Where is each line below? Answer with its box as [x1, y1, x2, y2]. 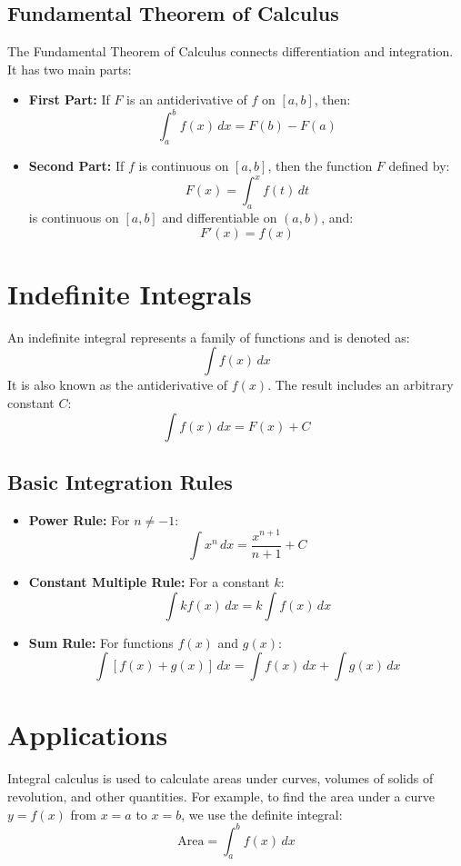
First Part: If [28, 90, 110, 109]
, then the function [267, 156, 373, 175]
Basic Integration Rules [7, 468, 233, 496]
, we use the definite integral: [181, 804, 343, 823]
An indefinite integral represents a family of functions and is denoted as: [7, 327, 410, 346]
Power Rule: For [28, 510, 130, 529]
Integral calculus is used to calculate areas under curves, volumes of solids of [7, 769, 434, 788]
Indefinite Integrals [7, 274, 252, 312]
